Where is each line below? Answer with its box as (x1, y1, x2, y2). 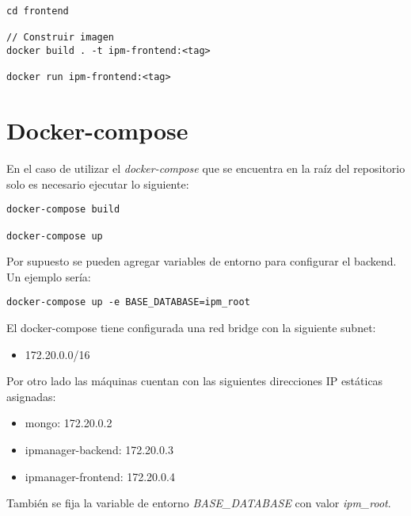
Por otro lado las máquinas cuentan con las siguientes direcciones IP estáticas (6, 373, 383, 389)
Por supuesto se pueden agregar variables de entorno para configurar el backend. (6, 253, 397, 269)
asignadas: (6, 388, 56, 404)
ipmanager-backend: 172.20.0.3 (25, 441, 173, 458)
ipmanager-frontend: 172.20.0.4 (25, 468, 175, 484)
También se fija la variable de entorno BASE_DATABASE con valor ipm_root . (6, 495, 391, 511)
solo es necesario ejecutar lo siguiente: (6, 175, 189, 192)
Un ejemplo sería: (6, 268, 91, 285)
